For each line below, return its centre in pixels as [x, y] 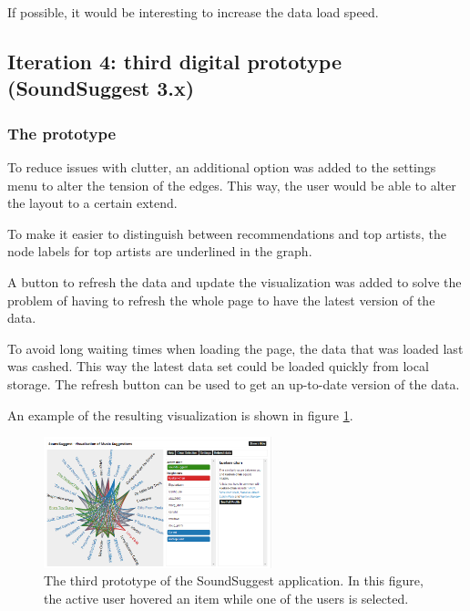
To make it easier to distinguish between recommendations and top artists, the [227, 233]
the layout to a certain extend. [92, 203]
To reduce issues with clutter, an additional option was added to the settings [222, 166]
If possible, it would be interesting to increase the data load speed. [193, 12]
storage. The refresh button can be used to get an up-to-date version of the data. [234, 383]
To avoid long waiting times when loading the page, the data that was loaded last [235, 348]
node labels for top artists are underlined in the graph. [160, 251]
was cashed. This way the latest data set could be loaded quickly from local [218, 366]
